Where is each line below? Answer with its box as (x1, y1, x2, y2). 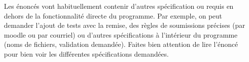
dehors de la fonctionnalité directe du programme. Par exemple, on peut (4, 10, 222, 21)
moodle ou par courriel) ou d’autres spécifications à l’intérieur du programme (4, 29, 238, 40)
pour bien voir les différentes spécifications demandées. (4, 48, 169, 59)
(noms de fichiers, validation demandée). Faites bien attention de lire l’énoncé (4, 39, 238, 49)
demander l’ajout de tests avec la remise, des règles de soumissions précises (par (4, 20, 246, 30)
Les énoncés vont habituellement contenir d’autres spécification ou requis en (4, 1, 234, 11)
